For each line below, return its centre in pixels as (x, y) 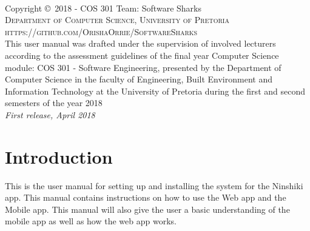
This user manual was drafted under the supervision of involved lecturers (140, 43)
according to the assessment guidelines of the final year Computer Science (142, 55)
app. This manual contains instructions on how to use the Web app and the (146, 197)
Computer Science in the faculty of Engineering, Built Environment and (139, 79)
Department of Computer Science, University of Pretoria (117, 20)
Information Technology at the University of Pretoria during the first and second (155, 91)
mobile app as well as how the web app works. (91, 221)
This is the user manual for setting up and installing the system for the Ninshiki (154, 185)
